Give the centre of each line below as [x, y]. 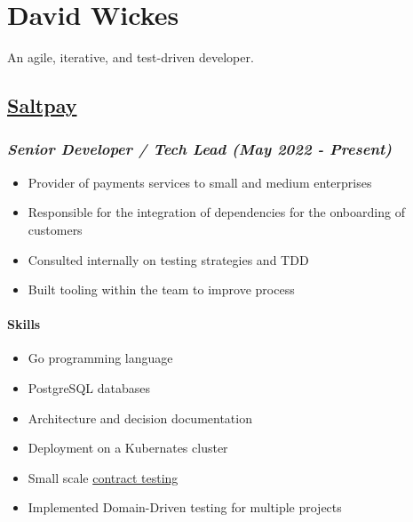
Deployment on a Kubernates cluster [128, 448]
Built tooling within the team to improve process [161, 289]
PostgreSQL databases [89, 388]
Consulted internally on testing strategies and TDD [168, 259]
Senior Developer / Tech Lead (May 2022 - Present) [200, 149]
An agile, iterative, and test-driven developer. [131, 57]
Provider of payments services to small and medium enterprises [200, 182]
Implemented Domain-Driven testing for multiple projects [185, 507]
